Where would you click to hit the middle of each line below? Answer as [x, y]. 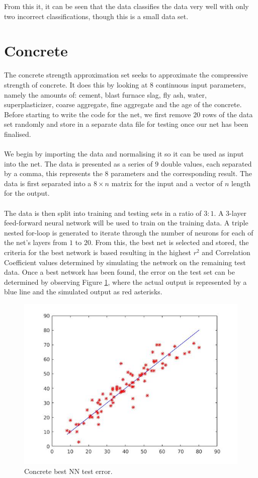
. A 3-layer [230, 213]
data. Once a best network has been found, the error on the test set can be [119, 272]
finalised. [18, 134]
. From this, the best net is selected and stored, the [170, 242]
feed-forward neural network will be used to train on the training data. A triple [126, 223]
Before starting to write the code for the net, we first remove [98, 114]
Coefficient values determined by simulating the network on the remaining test [125, 262]
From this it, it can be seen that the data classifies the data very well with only [126, 6]
